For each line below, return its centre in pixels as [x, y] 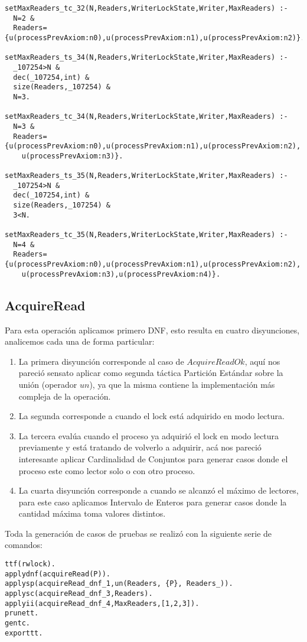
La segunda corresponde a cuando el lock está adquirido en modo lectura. [151, 416]
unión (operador [48, 384]
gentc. [17, 623]
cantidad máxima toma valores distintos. [92, 513]
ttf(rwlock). [30, 564]
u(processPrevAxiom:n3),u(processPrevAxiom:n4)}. [121, 274]
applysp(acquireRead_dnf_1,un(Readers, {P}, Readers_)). [119, 584]
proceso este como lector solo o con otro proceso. [107, 470]
